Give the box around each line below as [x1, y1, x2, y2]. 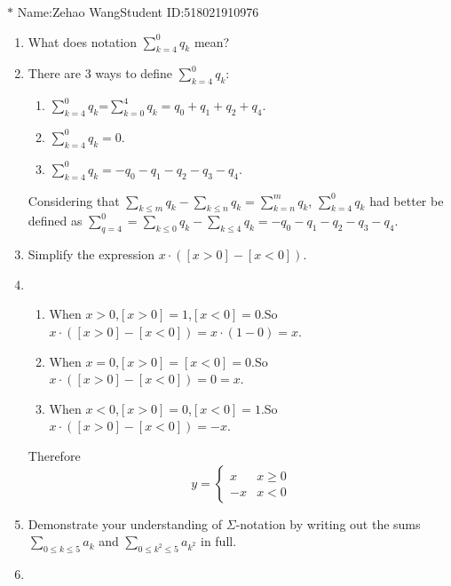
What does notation [28, 32, 138, 51]
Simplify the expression [28, 245, 154, 264]
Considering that [28, 191, 120, 210]
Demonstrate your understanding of [28, 514, 223, 533]
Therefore [28, 446, 81, 464]
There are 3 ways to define [28, 64, 173, 83]
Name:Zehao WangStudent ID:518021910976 [17, 3, 259, 20]
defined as [28, 211, 83, 230]
